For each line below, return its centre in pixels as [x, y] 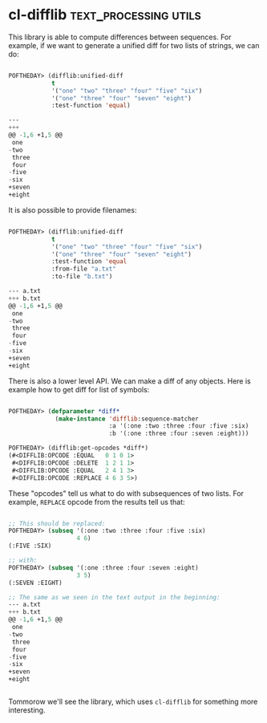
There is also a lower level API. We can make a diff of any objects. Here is [129, 381]
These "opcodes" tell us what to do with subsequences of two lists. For [126, 493]
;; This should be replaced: [57, 523]
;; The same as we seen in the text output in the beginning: [114, 597]
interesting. [27, 710]
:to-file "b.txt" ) [82, 277]
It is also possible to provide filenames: [73, 209]
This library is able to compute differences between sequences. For [120, 37]
